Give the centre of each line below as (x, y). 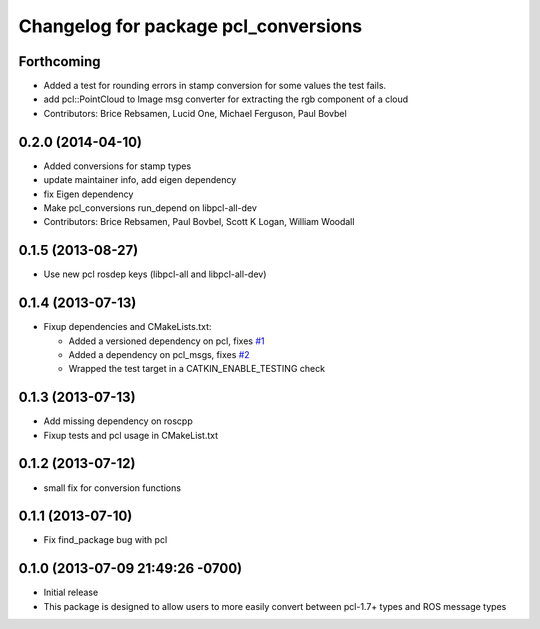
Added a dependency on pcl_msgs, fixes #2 (159, 354)
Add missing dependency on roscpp (118, 421)
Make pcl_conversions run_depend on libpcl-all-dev (150, 207)
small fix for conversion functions (112, 487)
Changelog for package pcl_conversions (190, 26)
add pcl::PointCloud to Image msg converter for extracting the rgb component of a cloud (226, 99)
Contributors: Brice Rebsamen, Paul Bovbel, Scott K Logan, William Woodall (199, 222)
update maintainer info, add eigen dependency (140, 180)
